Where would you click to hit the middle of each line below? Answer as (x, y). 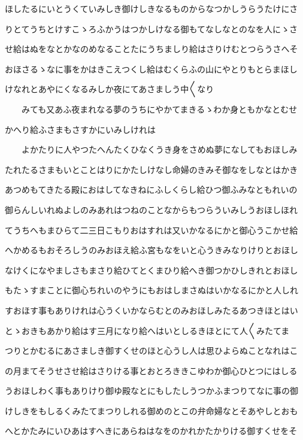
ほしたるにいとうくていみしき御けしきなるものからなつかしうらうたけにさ (151, 8)
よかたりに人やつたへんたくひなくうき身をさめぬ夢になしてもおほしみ (159, 149)
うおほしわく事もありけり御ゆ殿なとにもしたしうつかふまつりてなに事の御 (151, 391)
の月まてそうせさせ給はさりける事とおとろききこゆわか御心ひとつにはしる (151, 370)
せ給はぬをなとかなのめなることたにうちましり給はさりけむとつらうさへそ (151, 49)
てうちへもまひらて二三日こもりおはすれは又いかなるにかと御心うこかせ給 (151, 230)
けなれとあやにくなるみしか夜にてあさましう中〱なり (110, 89)
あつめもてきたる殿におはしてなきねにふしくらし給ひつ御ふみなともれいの (151, 189)
